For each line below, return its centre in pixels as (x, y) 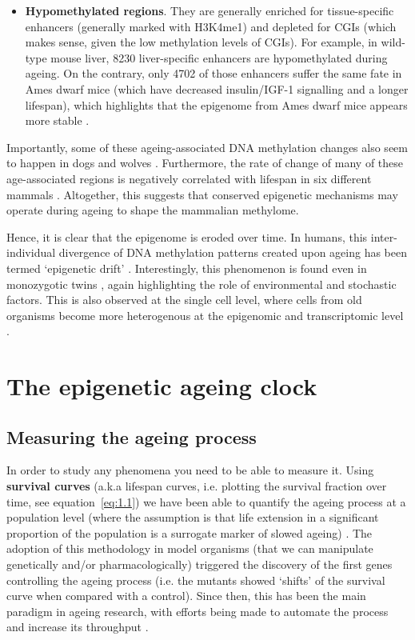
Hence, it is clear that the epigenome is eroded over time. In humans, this (187, 236)
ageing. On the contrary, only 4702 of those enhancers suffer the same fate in (213, 73)
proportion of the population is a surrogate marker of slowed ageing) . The (190, 532)
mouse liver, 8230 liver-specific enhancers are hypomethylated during (219, 57)
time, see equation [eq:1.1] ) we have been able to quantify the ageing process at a (206, 501)
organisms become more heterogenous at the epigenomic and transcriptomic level (205, 315)
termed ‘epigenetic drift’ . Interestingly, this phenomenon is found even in (187, 268)
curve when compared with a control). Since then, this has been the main (186, 596)
